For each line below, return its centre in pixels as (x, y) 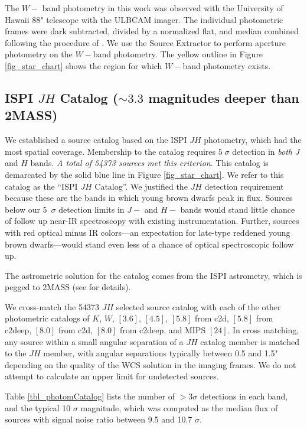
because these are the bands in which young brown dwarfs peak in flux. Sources (149, 198)
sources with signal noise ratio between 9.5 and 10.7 (99, 419)
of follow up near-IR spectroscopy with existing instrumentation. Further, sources (152, 221)
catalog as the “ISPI (41, 186)
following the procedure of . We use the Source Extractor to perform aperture (145, 42)
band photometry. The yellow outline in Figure (178, 54)
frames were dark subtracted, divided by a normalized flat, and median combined (152, 31)
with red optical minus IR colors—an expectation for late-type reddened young (148, 232)
